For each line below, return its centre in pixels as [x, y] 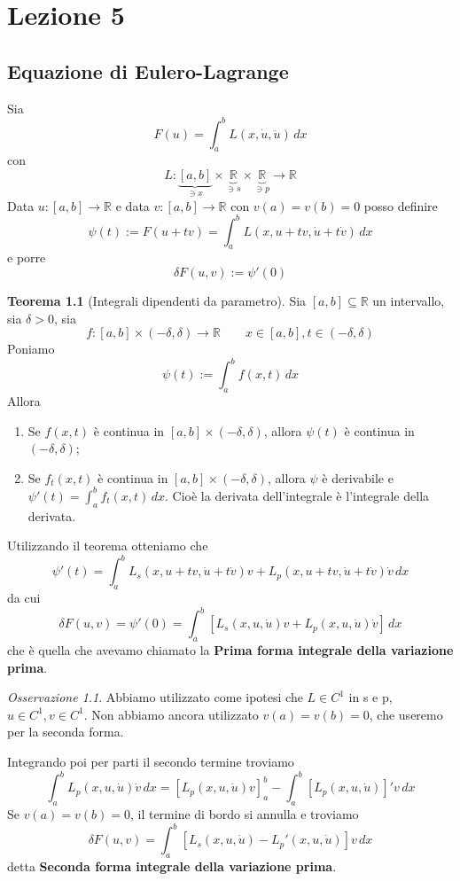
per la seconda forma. [66, 732]
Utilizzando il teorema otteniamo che [108, 546]
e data [133, 205]
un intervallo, [409, 300]
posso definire [401, 205]
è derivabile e [358, 477]
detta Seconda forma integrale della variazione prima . [172, 865]
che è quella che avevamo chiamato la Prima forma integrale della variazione [230, 650]
